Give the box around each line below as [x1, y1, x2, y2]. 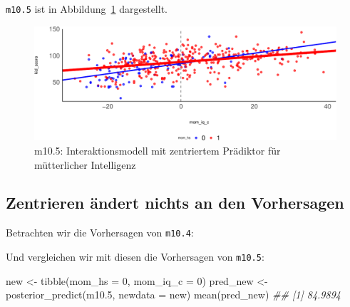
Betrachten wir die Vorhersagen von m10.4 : [6, 225, 194, 240]
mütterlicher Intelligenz [34, 157, 136, 172]
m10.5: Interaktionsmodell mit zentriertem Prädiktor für [34, 142, 281, 157]
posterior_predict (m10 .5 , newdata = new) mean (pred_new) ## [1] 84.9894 [6, 287, 341, 302]
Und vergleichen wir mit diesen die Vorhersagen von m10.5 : [6, 249, 264, 264]
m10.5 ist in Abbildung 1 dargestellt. [6, 1, 168, 16]
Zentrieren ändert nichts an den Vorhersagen [6, 192, 344, 214]
